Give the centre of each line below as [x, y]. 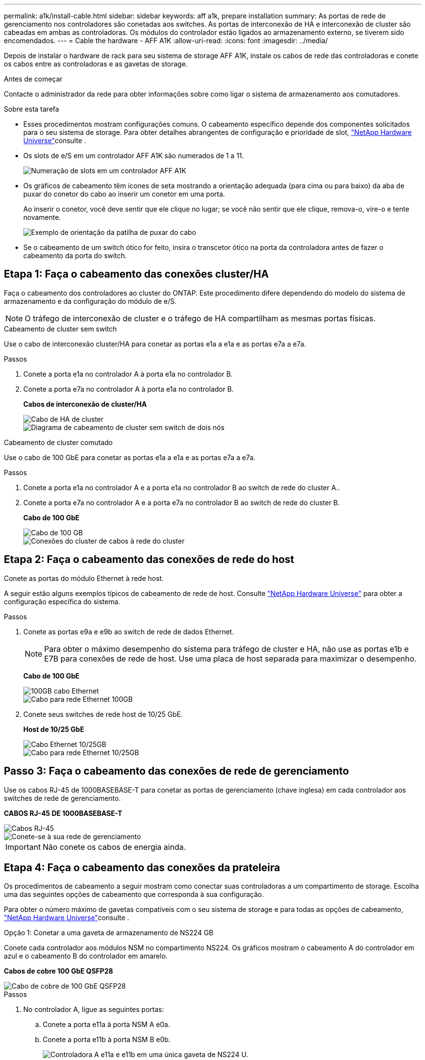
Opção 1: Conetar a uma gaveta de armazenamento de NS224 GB [109, 933]
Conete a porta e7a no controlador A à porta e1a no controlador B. [129, 389]
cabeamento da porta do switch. [75, 256]
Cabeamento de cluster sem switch [60, 329]
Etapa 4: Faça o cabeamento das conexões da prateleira [142, 867]
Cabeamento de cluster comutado [58, 442]
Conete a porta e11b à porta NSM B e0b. [107, 1040]
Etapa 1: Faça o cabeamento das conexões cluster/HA [136, 274]
